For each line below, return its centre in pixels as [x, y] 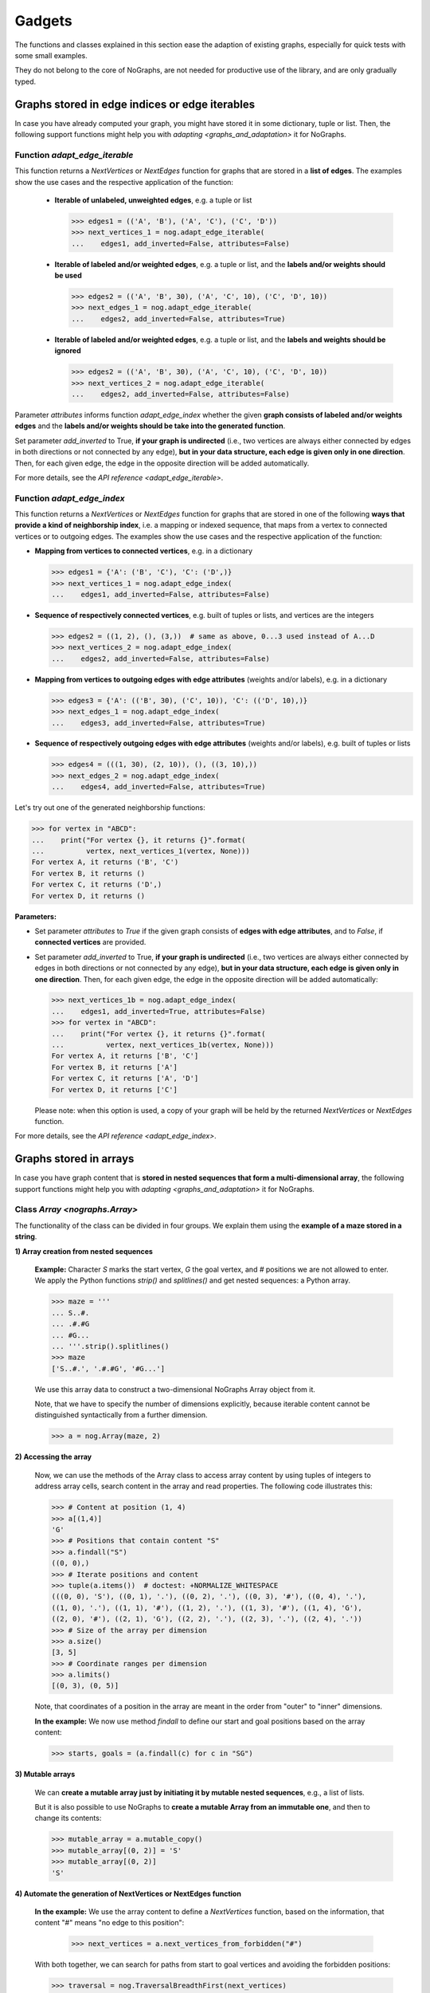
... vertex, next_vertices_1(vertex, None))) [141, 851]
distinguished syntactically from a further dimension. [121, 1415]
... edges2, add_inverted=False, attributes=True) [178, 318]
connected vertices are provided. [90, 942]
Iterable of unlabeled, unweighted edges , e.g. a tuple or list [153, 200]
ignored [68, 351]
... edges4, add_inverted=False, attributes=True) [158, 787]
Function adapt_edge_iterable [74, 155]
